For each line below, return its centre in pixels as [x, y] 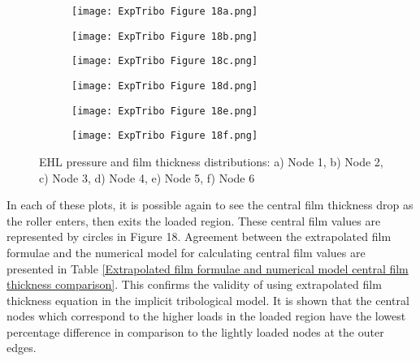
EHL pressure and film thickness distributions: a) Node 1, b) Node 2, [211, 161]
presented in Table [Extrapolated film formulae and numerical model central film [208, 268]
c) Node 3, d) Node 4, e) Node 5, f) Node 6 [147, 177]
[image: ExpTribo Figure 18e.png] [165, 111]
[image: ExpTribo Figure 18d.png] [165, 86]
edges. [22, 348]
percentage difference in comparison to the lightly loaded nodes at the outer [195, 331]
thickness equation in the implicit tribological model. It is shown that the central [208, 300]
